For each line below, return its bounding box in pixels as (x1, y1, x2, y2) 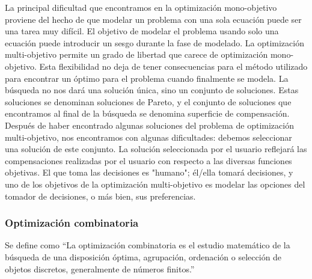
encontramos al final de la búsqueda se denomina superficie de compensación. (5, 107, 290, 120)
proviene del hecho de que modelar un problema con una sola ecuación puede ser (5, 13, 302, 25)
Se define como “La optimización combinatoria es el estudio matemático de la (5, 239, 290, 251)
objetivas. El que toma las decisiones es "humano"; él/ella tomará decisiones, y (5, 166, 293, 179)
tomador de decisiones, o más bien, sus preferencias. (5, 189, 196, 202)
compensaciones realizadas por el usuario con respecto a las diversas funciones (5, 154, 292, 167)
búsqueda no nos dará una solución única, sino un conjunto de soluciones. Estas (5, 84, 299, 96)
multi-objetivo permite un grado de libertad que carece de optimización (5, 48, 268, 61)
